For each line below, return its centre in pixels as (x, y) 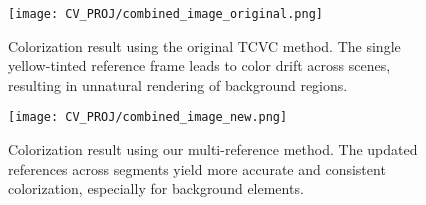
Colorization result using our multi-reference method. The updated (213, 149)
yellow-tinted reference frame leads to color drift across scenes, (199, 65)
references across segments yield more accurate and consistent (197, 168)
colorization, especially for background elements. (156, 188)
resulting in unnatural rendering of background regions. (178, 84)
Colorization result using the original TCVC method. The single (204, 45)
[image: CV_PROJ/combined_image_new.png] (148, 117)
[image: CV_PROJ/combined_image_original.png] (165, 14)
